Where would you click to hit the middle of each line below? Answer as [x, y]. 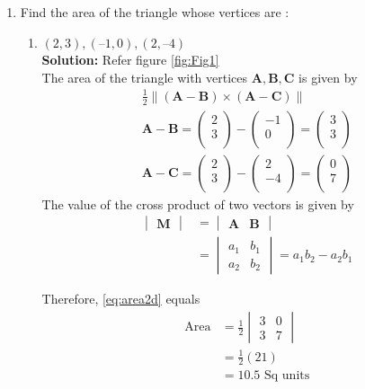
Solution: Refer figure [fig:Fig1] [130, 60]
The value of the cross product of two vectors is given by [198, 203]
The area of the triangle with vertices [145, 77]
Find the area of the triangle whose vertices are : [155, 12]
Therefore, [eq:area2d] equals [121, 299]
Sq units [287, 376]
